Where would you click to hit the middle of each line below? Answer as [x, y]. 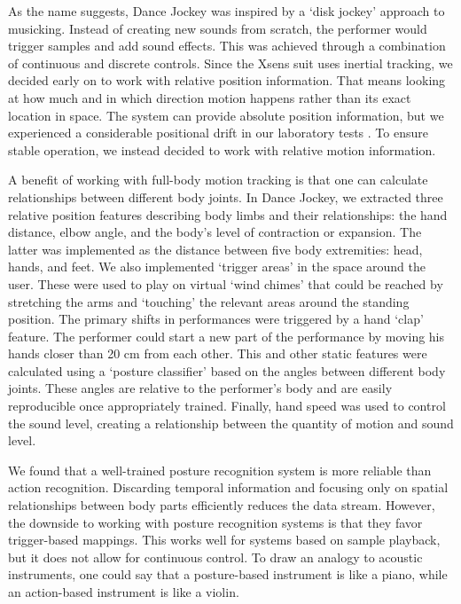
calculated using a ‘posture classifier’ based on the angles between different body [227, 370]
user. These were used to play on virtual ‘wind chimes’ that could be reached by [226, 283]
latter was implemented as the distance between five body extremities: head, [215, 249]
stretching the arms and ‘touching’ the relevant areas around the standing [209, 301]
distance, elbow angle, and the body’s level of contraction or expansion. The [215, 232]
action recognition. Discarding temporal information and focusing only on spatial [228, 487]
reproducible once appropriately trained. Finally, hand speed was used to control [227, 406]
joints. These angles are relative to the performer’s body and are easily [200, 388]
